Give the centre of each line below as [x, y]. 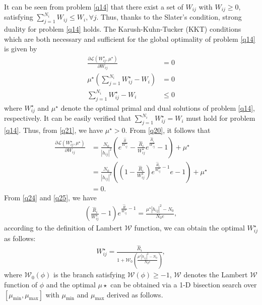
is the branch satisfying [89, 275]
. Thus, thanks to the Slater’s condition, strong [169, 17]
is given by [21, 49]
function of [21, 285]
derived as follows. [135, 294]
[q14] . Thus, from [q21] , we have [54, 130]
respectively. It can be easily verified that [68, 118]
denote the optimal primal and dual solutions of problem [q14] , [158, 107]
